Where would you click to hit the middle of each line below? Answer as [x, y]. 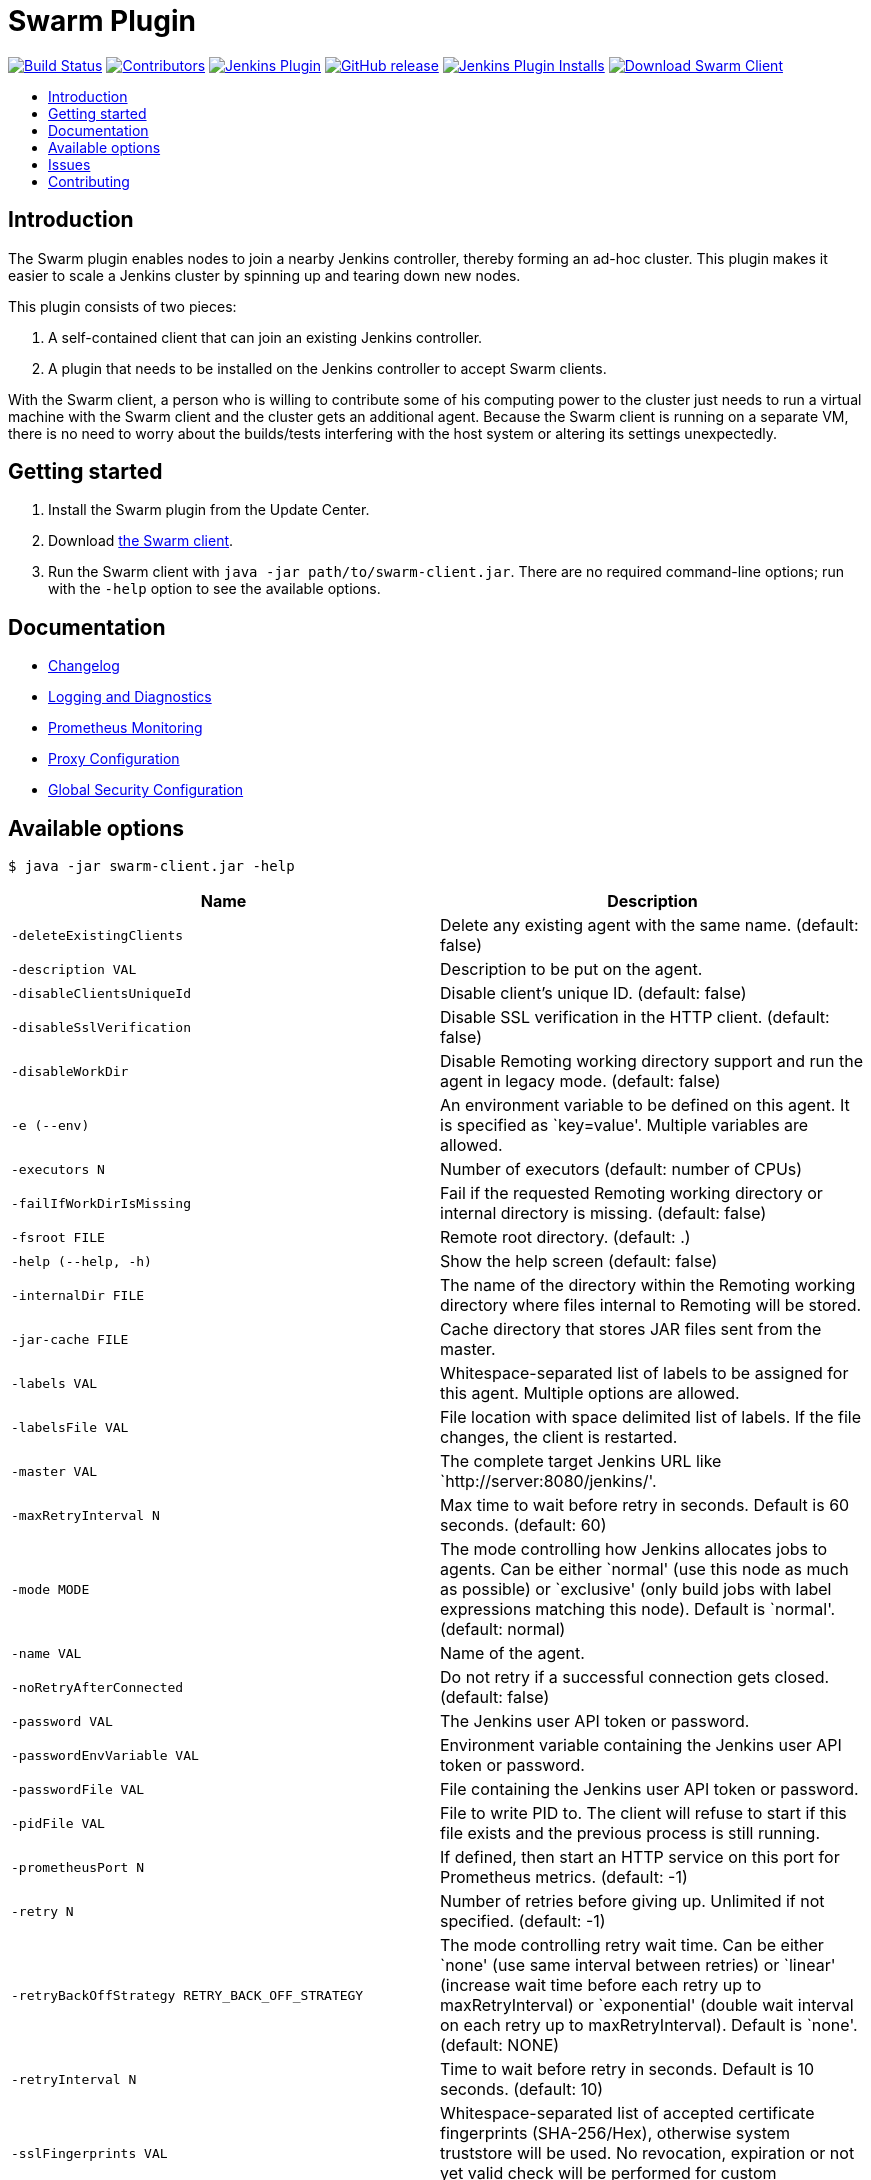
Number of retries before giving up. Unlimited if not [632, 1901]
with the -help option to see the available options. [214, 589]
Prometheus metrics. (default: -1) [564, 1877]
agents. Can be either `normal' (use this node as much [644, 1569]
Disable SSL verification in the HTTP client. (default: [635, 1017]
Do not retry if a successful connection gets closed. [635, 1677]
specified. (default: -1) [523, 1921]
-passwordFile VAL [78, 1789]
